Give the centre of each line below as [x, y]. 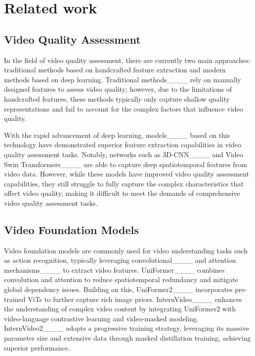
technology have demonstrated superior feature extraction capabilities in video [123, 145]
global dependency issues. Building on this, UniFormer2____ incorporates [118, 289]
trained [15, 299]
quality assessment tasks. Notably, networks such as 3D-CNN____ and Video [124, 154]
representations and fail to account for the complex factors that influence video [124, 108]
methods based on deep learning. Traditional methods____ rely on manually [123, 79]
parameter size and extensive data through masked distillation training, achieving [127, 338]
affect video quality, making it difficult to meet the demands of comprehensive [122, 193]
